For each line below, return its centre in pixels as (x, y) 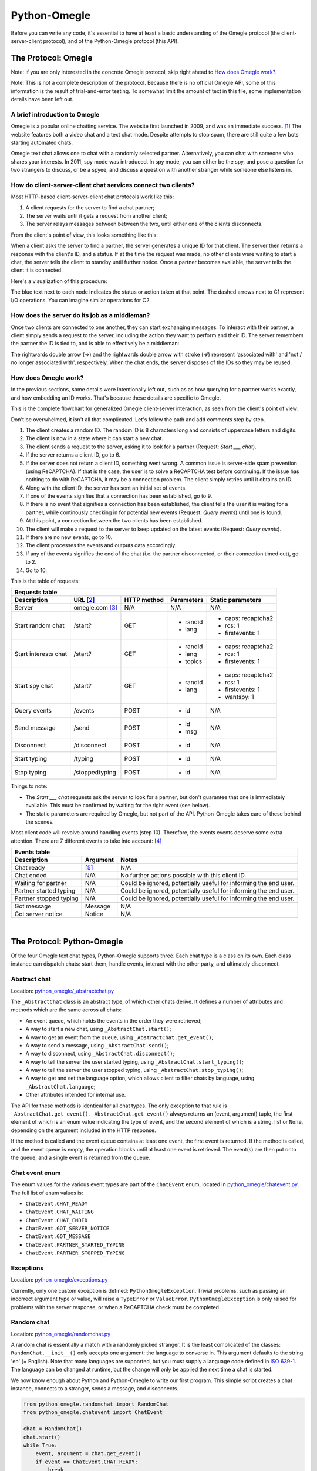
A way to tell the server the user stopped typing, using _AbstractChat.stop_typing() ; (134, 1070)
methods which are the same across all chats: (66, 1010)
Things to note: (29, 786)
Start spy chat (34, 686)
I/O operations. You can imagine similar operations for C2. (81, 300)
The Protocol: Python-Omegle (67, 941)
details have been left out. (42, 99)
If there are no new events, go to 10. (69, 537)
